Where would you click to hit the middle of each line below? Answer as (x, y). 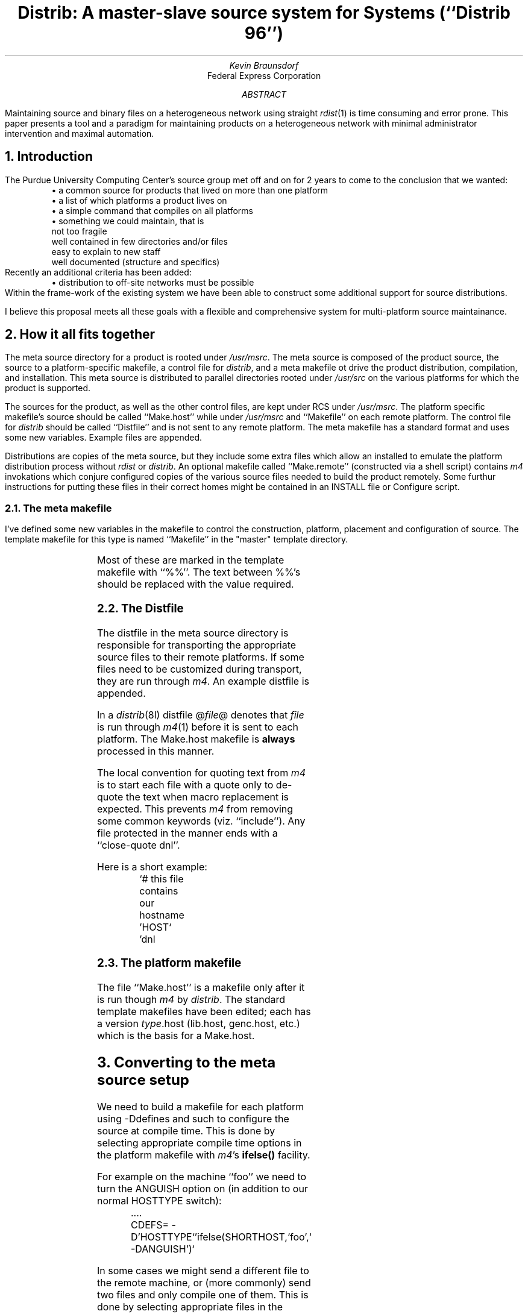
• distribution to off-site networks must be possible (153, 282)
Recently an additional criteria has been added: (98, 272)
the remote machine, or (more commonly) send (204, 1282)
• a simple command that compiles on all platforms (152, 210)
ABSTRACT (264, 94)
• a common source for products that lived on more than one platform (190, 190)
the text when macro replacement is (207, 797)
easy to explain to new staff (106, 251)
